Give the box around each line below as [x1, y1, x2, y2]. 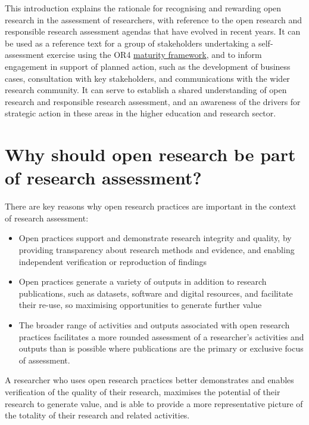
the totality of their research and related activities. [5, 409, 190, 421]
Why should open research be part [5, 142, 296, 167]
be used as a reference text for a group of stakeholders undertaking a [5, 36, 256, 49]
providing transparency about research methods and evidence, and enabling [18, 244, 295, 256]
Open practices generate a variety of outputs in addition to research [18, 275, 267, 288]
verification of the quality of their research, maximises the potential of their [5, 385, 280, 398]
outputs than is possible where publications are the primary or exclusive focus [18, 342, 304, 355]
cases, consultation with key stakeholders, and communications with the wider [5, 72, 290, 84]
